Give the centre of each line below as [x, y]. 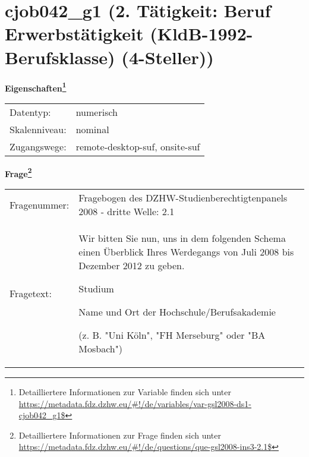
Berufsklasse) [60, 57]
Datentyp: [30, 112]
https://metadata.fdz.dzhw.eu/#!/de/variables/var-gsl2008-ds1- [135, 403]
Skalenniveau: [38, 129]
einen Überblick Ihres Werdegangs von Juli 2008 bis [186, 252]
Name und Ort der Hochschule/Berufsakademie [177, 312]
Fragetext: [31, 293]
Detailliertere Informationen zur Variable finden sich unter [125, 392]
